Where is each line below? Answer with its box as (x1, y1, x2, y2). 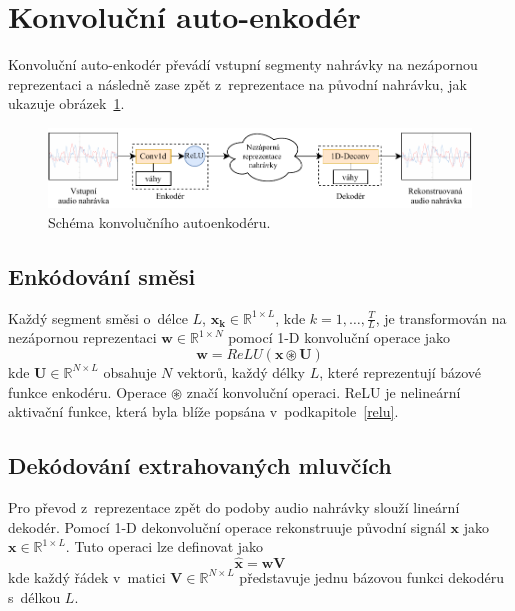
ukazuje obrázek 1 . (8, 93, 125, 114)
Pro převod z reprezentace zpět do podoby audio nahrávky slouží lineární (8, 496, 460, 517)
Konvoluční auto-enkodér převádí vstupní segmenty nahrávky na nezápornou (8, 54, 478, 75)
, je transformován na (375, 307, 507, 328)
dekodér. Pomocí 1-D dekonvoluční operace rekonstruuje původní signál (8, 516, 446, 537)
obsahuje (103, 361, 157, 382)
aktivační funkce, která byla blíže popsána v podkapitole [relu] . (8, 401, 399, 422)
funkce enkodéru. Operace (8, 381, 167, 402)
